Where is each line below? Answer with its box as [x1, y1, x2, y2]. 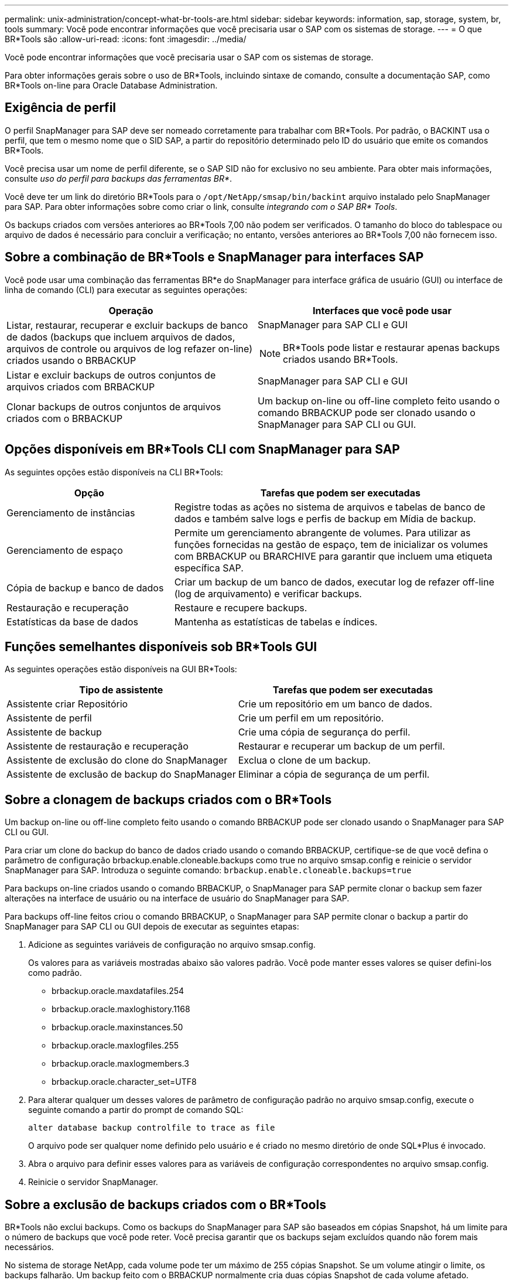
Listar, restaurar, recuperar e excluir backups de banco [6, 319, 248, 331]
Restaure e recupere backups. [174, 601, 307, 614]
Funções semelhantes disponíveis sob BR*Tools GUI [5, 639, 317, 654]
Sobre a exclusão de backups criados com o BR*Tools [5, 1197, 326, 1212]
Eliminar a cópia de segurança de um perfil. [238, 768, 430, 781]
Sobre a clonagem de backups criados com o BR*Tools [5, 792, 332, 807]
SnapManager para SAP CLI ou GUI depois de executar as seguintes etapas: [5, 921, 299, 932]
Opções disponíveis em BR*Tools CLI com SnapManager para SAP [5, 442, 400, 457]
